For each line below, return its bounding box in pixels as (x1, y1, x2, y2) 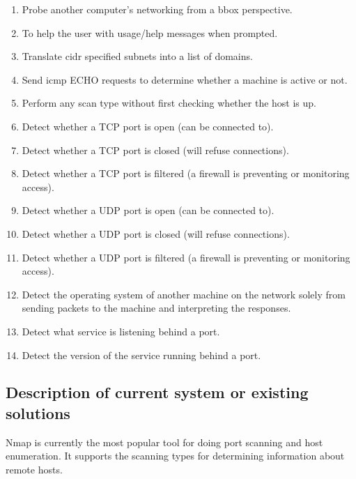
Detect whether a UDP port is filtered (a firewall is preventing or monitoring (22, 250, 350, 264)
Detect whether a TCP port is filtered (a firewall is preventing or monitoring (22, 166, 350, 181)
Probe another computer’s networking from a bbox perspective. (22, 2, 293, 16)
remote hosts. (6, 462, 63, 476)
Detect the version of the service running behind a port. (22, 347, 261, 362)
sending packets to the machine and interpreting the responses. (22, 301, 291, 315)
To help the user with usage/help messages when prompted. (22, 25, 278, 40)
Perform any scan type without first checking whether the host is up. (22, 96, 317, 110)
